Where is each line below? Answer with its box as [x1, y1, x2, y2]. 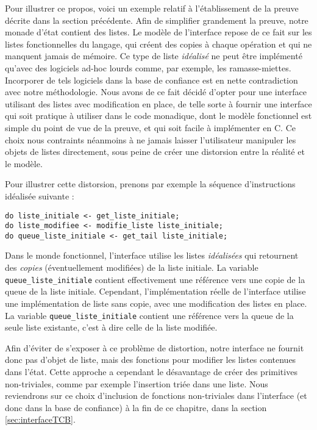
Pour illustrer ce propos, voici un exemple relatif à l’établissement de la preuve [5, 2, 299, 14]
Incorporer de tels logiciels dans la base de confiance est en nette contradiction [5, 73, 298, 86]
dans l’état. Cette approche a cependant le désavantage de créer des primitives [5, 365, 297, 378]
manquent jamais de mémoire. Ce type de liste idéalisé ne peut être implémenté [5, 49, 302, 62]
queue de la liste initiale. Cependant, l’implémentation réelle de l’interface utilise [5, 285, 306, 298]
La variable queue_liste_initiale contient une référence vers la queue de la [5, 309, 294, 321]
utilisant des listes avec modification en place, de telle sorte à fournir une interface [5, 97, 312, 110]
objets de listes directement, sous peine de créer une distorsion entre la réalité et [5, 145, 305, 158]
